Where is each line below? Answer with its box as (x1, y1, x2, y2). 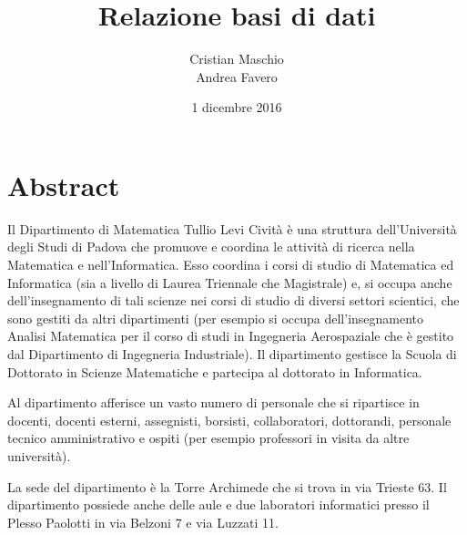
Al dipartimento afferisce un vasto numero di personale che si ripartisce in (7, 393, 420, 412)
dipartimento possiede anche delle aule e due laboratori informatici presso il (7, 495, 430, 514)
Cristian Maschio (189, 49, 284, 68)
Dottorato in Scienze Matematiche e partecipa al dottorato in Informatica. (7, 362, 422, 381)
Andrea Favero (196, 67, 278, 86)
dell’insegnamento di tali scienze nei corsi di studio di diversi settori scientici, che (7, 291, 460, 310)
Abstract (7, 166, 120, 203)
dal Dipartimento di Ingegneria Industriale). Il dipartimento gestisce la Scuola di (7, 345, 457, 363)
